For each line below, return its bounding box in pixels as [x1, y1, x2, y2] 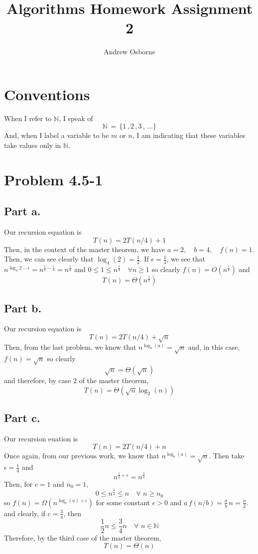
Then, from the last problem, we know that [4, 342, 136, 352]
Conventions [4, 84, 90, 104]
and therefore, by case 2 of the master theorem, [4, 375, 149, 385]
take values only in [4, 140, 61, 150]
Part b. [4, 300, 42, 315]
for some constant [96, 497, 150, 507]
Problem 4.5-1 [4, 169, 103, 189]
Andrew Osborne [104, 46, 155, 57]
